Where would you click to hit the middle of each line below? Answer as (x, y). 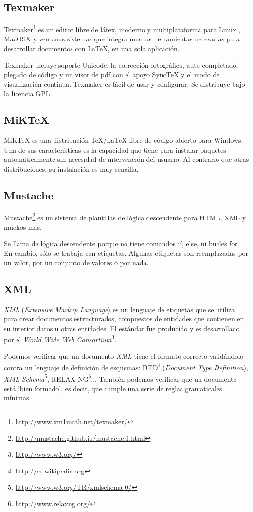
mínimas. (18, 398)
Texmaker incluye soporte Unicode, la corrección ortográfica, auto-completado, (121, 65)
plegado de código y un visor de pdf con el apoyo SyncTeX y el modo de (112, 74)
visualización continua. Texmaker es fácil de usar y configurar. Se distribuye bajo (125, 84)
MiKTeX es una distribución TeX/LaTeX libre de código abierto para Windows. (124, 140)
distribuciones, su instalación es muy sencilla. (71, 169)
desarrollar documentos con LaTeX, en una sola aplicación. (92, 49)
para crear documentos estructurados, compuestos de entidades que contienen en (124, 319)
